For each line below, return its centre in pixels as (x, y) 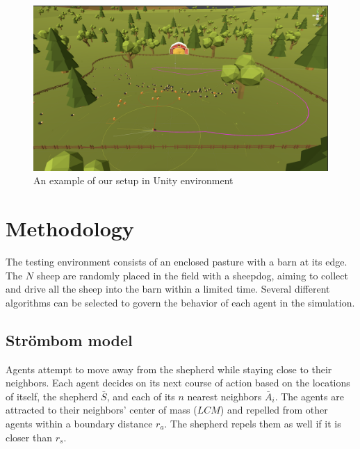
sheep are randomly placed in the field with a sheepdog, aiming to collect (192, 275)
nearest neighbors (224, 396)
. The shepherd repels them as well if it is (253, 423)
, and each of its (141, 396)
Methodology (70, 228)
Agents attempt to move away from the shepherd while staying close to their (169, 369)
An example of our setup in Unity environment (133, 180)
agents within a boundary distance (79, 423)
